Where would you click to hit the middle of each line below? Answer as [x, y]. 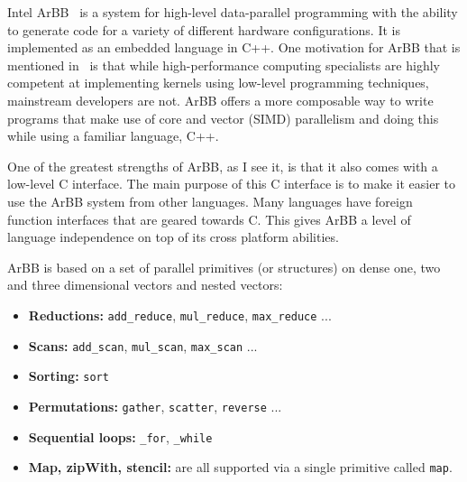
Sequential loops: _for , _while [120, 436]
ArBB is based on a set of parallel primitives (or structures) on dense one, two [224, 267]
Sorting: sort [69, 376]
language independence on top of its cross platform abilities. [173, 237]
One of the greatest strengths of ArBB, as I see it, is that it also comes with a [223, 166]
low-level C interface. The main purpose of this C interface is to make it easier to [231, 184]
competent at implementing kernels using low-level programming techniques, [218, 83]
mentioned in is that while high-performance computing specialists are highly [224, 65]
